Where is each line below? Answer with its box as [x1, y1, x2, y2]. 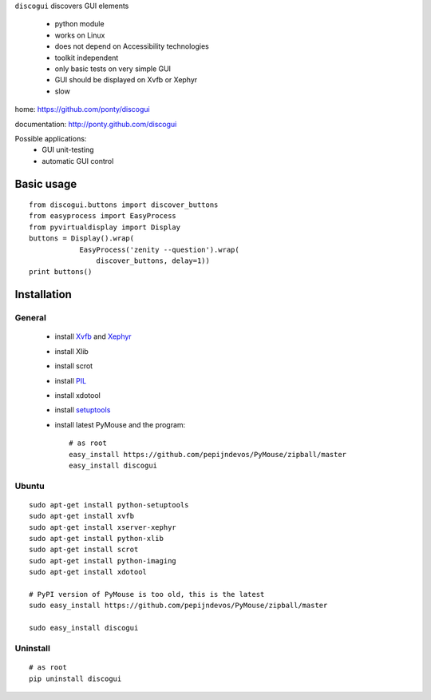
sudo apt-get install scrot [29, 545, 139, 555]
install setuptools [54, 405, 111, 415]
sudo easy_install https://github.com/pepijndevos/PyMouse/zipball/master [29, 601, 328, 611]
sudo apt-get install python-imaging [29, 556, 177, 565]
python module [54, 19, 105, 29]
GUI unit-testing [42, 145, 95, 155]
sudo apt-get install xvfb [29, 511, 135, 521]
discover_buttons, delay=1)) [96, 257, 211, 265]
